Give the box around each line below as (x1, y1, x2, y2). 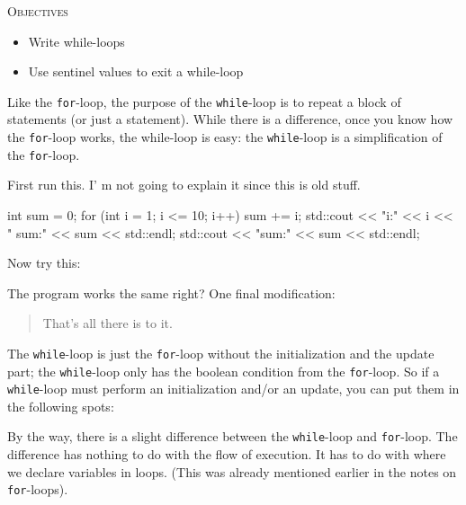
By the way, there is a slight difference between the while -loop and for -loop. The (7, 427, 458, 446)
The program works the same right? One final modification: (7, 283, 336, 302)
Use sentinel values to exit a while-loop (28, 62, 244, 81)
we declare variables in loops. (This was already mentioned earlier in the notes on (7, 462, 457, 481)
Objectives (7, 2, 68, 20)
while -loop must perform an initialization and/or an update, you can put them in (7, 379, 460, 398)
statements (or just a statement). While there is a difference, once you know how (7, 110, 453, 128)
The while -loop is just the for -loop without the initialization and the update (7, 343, 435, 362)
